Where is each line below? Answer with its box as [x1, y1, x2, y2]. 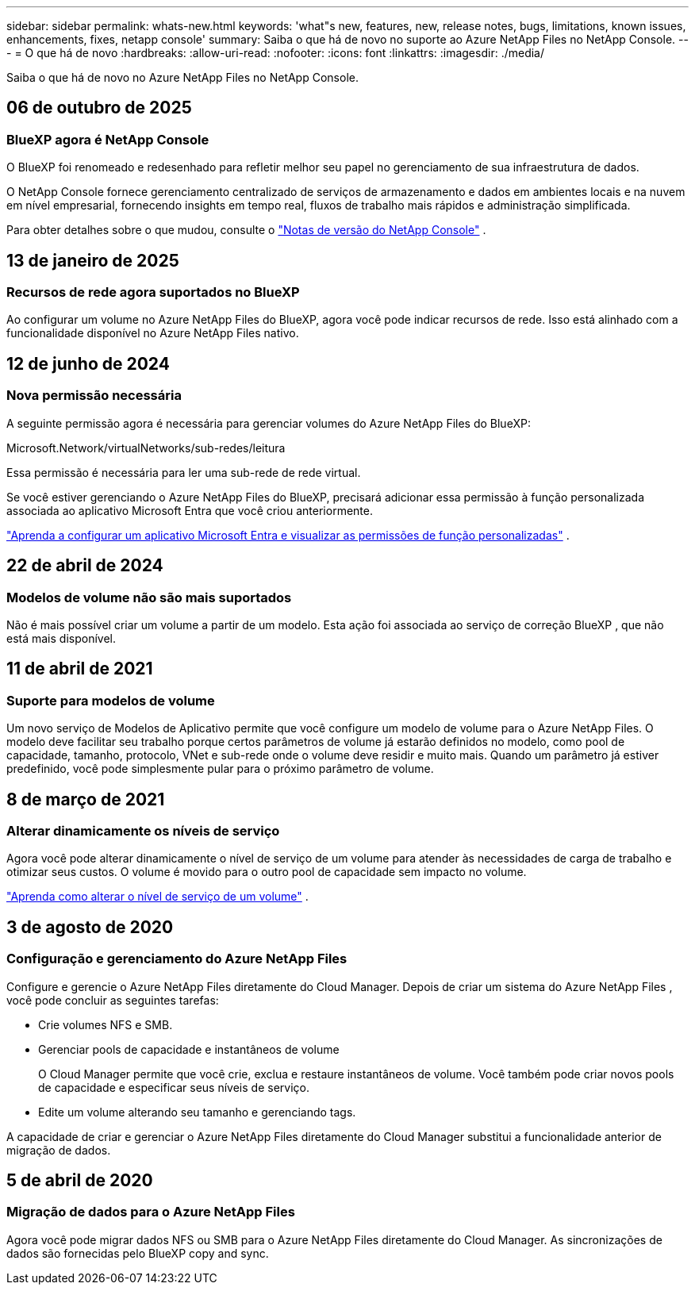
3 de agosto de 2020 [6, 916, 174, 937]
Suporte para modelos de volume [6, 692, 215, 709]
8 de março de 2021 [6, 789, 165, 809]
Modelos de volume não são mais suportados [6, 589, 292, 605]
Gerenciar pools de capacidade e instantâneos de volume [38, 1042, 340, 1056]
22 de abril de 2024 [6, 555, 163, 576]
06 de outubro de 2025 [6, 98, 192, 118]
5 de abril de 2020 [6, 1170, 153, 1190]
